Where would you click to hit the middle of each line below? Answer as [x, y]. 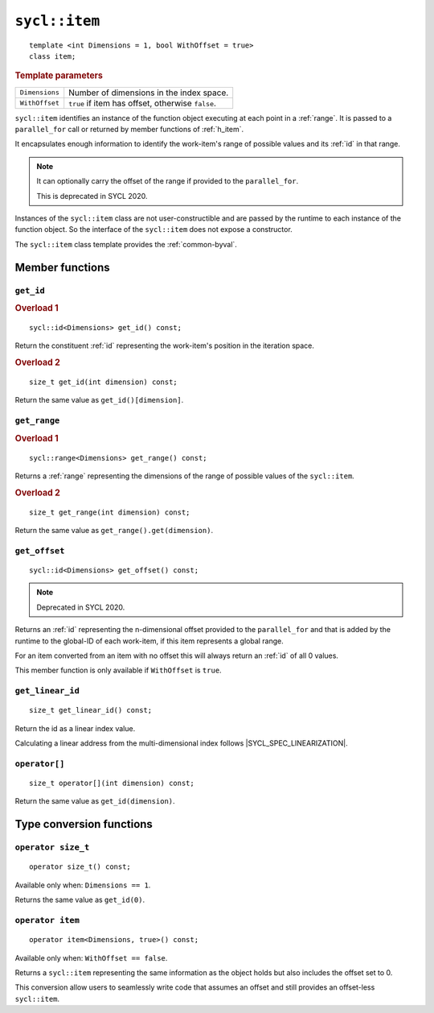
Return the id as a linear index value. [75, 728]
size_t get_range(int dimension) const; [110, 512]
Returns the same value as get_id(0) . [80, 900]
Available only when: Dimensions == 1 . [83, 885]
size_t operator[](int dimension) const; [112, 784]
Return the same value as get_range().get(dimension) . [114, 531]
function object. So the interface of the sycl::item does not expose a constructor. [154, 229]
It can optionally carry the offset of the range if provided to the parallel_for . [168, 181]
